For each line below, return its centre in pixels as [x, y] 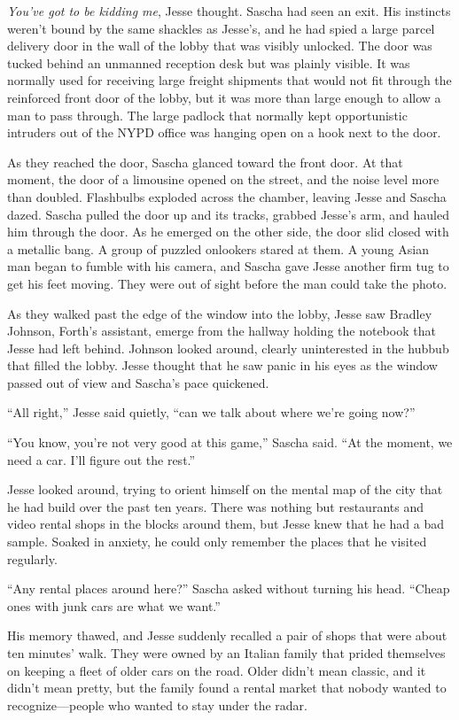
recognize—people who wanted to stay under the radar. [157, 705]
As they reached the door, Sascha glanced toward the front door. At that [205, 162]
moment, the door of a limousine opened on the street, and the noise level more [223, 179]
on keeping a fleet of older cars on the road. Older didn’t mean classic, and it [217, 670]
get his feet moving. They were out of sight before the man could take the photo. [227, 283]
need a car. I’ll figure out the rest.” [101, 459]
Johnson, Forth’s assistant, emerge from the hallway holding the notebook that [222, 331]
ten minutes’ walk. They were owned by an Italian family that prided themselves [226, 653]
